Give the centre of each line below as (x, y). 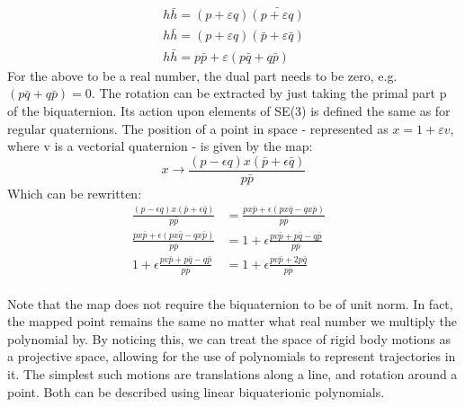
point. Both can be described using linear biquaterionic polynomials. (196, 391)
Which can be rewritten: (75, 193)
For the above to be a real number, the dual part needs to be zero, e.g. (202, 75)
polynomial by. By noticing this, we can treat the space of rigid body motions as (229, 338)
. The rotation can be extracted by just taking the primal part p (269, 93)
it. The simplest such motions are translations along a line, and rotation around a (232, 374)
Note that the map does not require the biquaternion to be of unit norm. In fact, (230, 303)
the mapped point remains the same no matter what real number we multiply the (232, 321)
